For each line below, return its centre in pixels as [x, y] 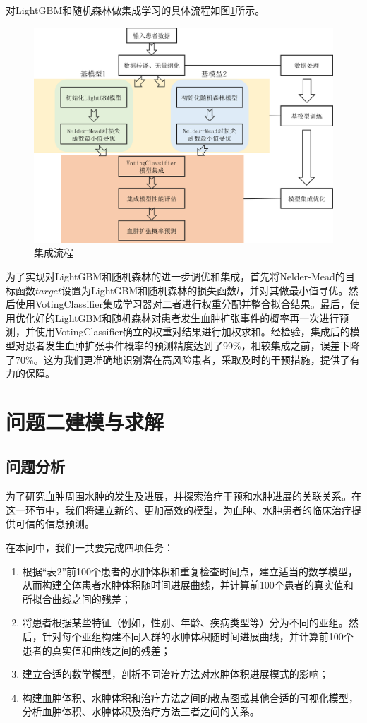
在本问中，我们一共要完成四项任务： [90, 548]
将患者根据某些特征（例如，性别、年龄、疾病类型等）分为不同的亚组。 [185, 622]
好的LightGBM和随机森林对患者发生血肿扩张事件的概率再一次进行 [187, 317]
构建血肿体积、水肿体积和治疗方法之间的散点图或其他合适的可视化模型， [190, 697]
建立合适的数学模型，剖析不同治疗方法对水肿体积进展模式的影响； [175, 674]
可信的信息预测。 [55, 524]
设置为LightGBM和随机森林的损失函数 [149, 290]
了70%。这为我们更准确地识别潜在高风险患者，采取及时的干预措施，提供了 [178, 359]
